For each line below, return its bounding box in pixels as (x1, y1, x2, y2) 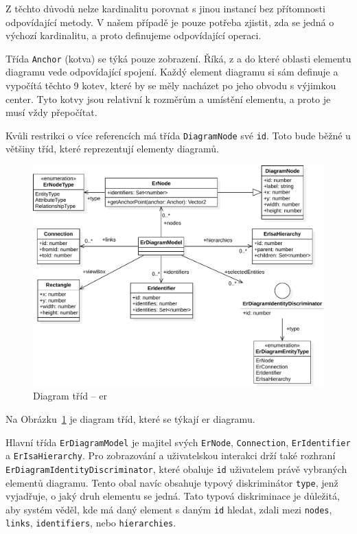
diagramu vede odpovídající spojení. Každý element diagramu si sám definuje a (5, 65, 338, 79)
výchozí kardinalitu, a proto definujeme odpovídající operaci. (5, 28, 262, 43)
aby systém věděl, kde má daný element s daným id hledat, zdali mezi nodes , (5, 502, 332, 516)
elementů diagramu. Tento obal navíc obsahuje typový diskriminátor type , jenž (5, 475, 338, 489)
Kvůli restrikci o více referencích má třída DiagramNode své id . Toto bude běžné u (5, 128, 351, 142)
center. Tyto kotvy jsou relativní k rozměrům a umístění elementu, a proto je (5, 91, 331, 106)
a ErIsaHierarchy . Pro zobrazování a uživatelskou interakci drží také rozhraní (5, 448, 336, 463)
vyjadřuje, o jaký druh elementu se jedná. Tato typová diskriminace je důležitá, (5, 489, 340, 503)
